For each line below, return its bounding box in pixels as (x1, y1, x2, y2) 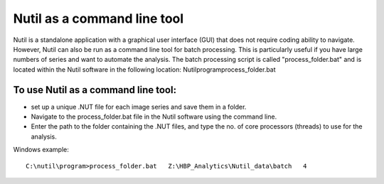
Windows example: (13, 146, 69, 154)
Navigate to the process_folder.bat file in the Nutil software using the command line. (31, 112, 277, 121)
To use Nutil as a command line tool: (13, 84, 177, 96)
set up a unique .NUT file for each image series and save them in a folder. (31, 102, 247, 111)
